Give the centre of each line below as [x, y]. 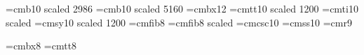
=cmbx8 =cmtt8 [41, 46]
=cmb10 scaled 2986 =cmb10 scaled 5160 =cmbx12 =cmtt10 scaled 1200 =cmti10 [182, 8]
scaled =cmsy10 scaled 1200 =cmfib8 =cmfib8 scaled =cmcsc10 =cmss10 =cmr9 [179, 22]
